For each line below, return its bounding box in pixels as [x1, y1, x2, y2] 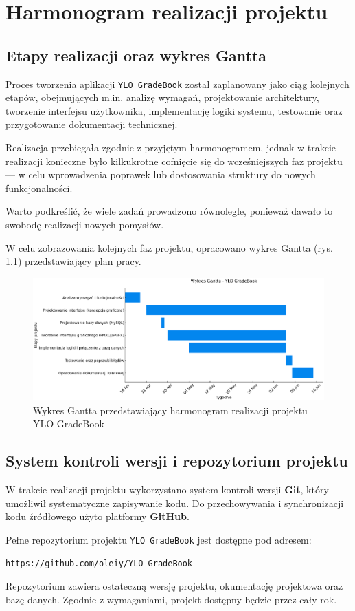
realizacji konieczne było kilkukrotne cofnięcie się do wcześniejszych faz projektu [5, 153, 343, 168]
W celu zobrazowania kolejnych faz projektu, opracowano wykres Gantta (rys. [5, 240, 333, 255]
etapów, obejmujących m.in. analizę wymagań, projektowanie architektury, [5, 90, 319, 105]
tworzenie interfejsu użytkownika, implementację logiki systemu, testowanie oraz [5, 103, 343, 118]
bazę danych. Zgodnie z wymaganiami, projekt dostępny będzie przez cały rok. [5, 592, 337, 606]
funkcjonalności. [5, 180, 73, 195]
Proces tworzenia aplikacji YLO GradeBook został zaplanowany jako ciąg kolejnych [5, 76, 350, 91]
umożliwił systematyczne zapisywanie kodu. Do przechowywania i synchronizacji [5, 495, 344, 510]
